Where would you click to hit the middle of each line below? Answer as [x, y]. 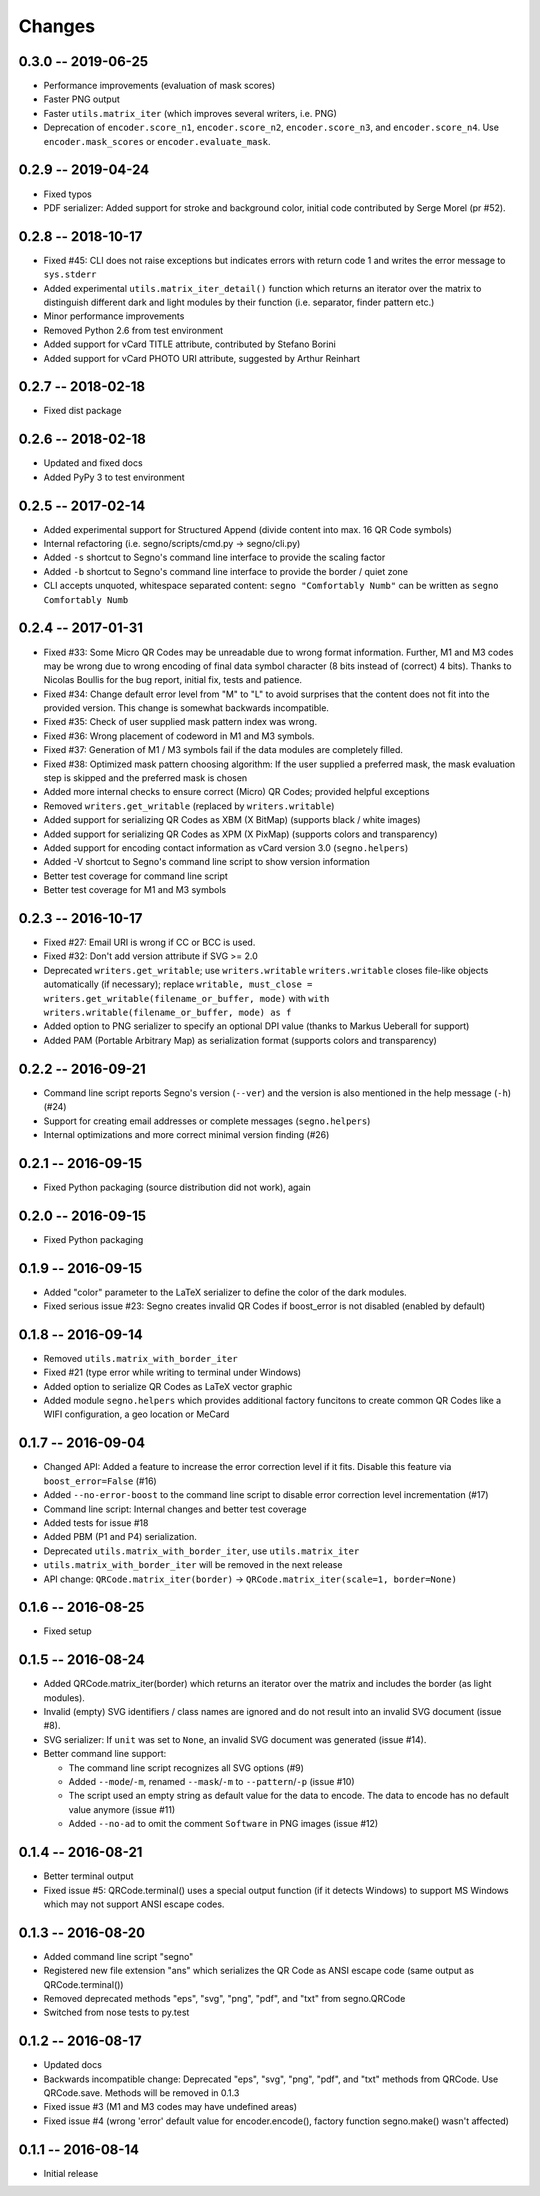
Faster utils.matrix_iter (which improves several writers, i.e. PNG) [190, 113]
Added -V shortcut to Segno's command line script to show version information [206, 862]
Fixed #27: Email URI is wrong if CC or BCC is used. [149, 942]
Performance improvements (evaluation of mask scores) [159, 86]
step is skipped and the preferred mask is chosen [145, 778]
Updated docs [72, 2065]
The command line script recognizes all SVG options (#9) [186, 1767]
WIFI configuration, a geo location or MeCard [136, 1414]
